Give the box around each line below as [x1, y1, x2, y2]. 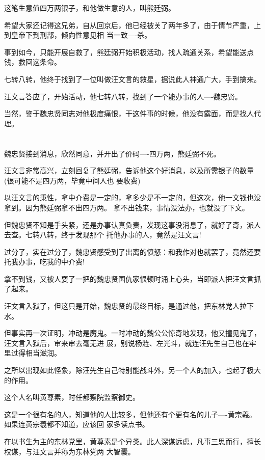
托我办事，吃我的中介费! [4, 256, 85, 267]
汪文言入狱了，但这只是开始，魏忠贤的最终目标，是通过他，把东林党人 [4, 301, 240, 311]
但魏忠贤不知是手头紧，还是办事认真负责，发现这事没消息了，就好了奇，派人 [4, 219, 261, 230]
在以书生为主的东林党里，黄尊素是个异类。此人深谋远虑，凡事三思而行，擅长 [4, 436, 261, 446]
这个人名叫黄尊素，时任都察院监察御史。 [4, 392, 140, 402]
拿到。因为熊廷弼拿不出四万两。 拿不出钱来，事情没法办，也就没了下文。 [4, 202, 249, 212]
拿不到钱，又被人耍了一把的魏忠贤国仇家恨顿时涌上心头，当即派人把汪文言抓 [4, 273, 261, 284]
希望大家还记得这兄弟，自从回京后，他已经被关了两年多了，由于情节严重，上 [4, 19, 261, 30]
